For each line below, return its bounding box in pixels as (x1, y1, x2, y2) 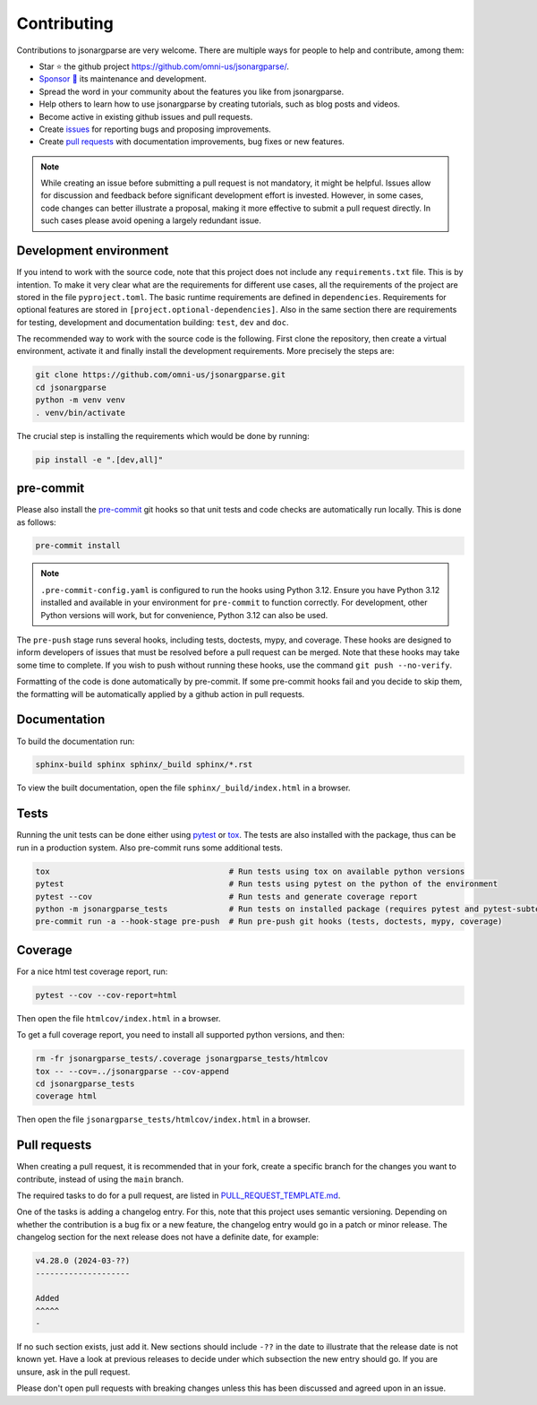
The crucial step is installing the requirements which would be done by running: (16, 430, 310, 441)
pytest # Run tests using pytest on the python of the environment (35, 879, 499, 889)
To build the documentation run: (16, 736, 135, 746)
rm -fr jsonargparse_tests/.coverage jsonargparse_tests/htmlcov (35, 1054, 328, 1064)
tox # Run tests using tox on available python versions (35, 866, 465, 876)
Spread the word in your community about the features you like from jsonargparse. (38, 86, 345, 97)
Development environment (16, 243, 169, 259)
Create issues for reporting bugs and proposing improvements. (38, 124, 272, 134)
